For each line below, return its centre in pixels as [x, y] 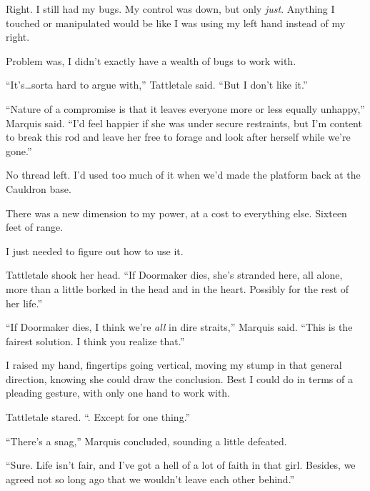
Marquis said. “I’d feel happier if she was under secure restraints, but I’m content [184, 123]
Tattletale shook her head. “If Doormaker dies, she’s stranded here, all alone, [174, 275]
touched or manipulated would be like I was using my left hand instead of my [176, 23]
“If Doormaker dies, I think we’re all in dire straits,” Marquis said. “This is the [179, 327]
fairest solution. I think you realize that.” [95, 341]
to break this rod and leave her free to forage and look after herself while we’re [178, 137]
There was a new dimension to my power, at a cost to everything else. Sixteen [176, 213]
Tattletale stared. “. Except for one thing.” [98, 417]
